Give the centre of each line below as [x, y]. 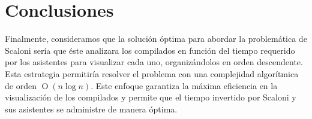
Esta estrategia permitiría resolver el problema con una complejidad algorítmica [152, 73]
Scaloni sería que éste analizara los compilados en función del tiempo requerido [150, 50]
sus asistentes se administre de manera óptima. [91, 109]
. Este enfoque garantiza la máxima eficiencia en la [184, 85]
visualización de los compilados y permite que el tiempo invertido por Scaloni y [151, 97]
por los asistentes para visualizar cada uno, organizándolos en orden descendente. [154, 62]
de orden [21, 85]
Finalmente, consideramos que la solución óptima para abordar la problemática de [156, 39]
